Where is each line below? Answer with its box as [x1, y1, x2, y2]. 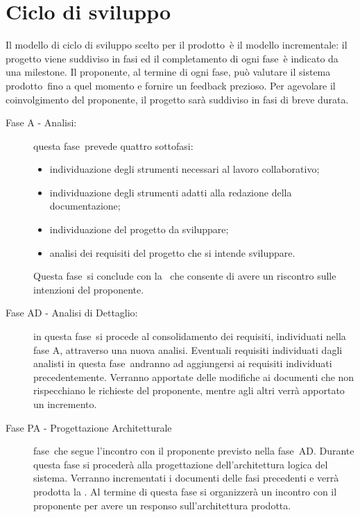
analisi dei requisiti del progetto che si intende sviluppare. [49, 245, 295, 260]
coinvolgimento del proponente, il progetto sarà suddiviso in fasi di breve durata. [6, 92, 349, 106]
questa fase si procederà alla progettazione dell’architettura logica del [33, 457, 328, 471]
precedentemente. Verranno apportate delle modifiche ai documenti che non [33, 369, 354, 384]
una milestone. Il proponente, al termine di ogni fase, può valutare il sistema [6, 65, 331, 79]
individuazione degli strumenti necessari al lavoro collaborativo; [49, 162, 320, 176]
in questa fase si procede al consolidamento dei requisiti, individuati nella [33, 329, 346, 344]
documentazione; [49, 198, 121, 213]
